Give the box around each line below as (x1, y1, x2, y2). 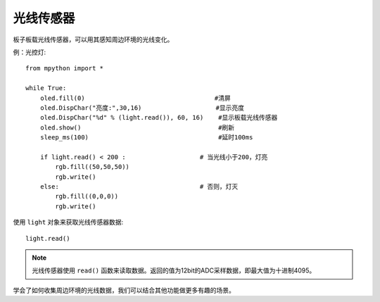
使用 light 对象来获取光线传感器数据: (13, 218, 124, 227)
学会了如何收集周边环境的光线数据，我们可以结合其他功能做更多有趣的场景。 (13, 286, 235, 294)
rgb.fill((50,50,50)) (55, 163, 130, 171)
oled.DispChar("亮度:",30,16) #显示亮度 (39, 103, 245, 112)
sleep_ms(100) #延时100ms (39, 134, 253, 141)
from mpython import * (25, 64, 104, 73)
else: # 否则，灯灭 (39, 183, 239, 191)
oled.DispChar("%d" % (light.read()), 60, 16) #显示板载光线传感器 (39, 113, 278, 122)
